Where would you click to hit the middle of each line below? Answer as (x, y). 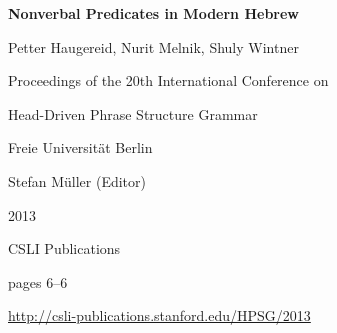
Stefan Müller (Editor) (77, 180)
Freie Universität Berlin (80, 147)
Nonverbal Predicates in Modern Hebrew (153, 13)
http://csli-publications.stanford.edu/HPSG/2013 (159, 315)
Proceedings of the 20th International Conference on (168, 80)
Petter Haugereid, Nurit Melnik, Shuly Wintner (153, 46)
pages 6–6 (38, 281)
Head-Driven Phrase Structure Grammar (133, 113)
